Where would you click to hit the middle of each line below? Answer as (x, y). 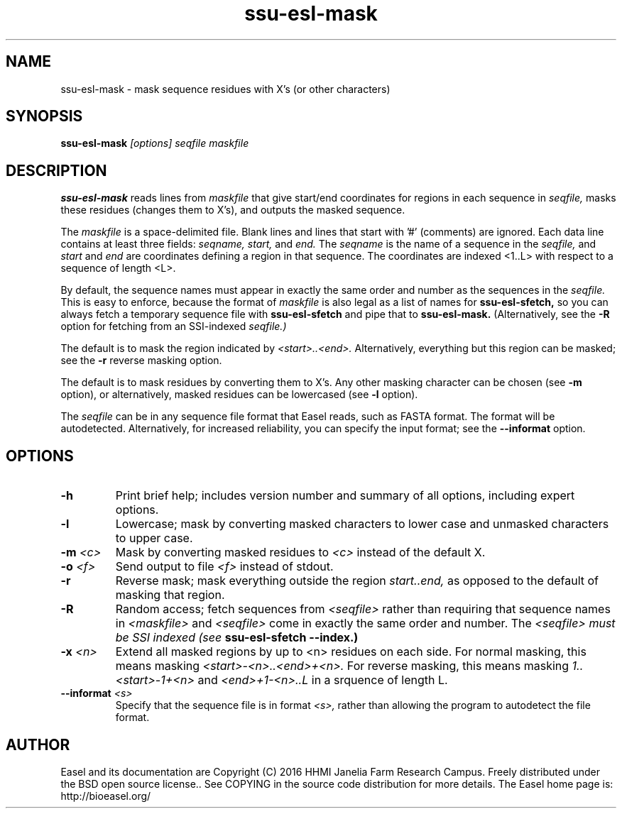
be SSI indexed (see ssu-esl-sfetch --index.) (237, 638)
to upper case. (154, 538)
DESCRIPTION (56, 170)
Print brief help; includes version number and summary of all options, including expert (345, 496)
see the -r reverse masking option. (141, 361)
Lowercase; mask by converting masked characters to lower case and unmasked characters (362, 524)
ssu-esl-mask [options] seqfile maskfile (155, 143)
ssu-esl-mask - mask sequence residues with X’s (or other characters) (225, 89)
